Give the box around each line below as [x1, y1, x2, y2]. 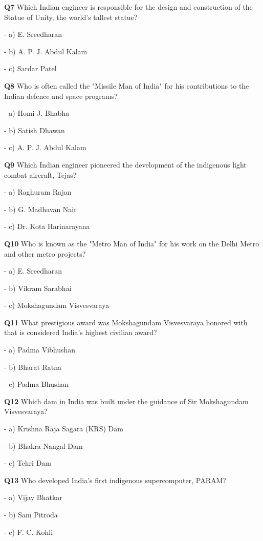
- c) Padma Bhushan [4, 379, 69, 389]
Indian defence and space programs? [4, 90, 118, 101]
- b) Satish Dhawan [4, 124, 65, 135]
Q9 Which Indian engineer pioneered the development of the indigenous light [4, 159, 247, 170]
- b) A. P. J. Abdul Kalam [4, 46, 87, 56]
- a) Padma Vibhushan [4, 344, 76, 355]
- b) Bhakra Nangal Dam [4, 440, 83, 451]
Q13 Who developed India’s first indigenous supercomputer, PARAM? [4, 474, 226, 485]
